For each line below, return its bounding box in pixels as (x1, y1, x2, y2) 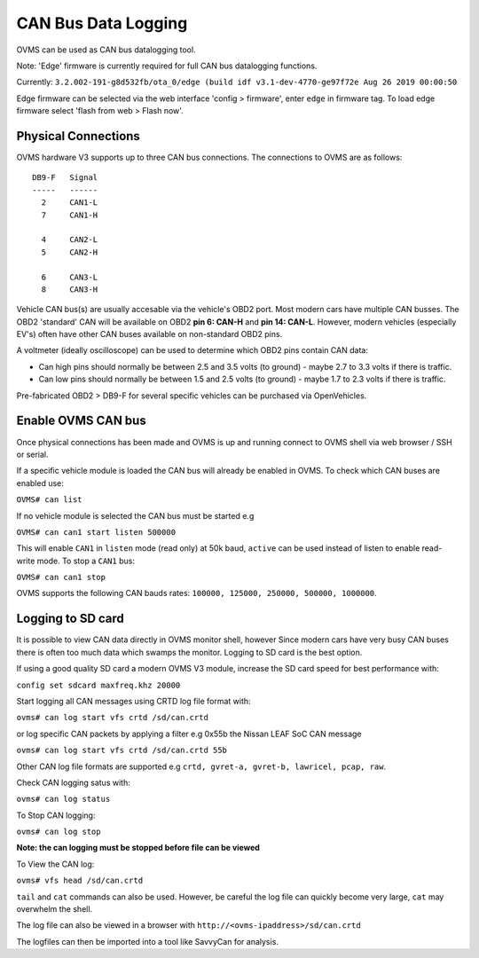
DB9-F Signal (32, 173, 98, 183)
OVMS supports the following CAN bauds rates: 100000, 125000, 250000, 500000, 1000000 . (16, 588, 377, 599)
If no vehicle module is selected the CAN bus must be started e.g (16, 510, 255, 521)
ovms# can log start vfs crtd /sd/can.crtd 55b (16, 745, 228, 756)
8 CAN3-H (41, 284, 98, 294)
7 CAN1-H (41, 209, 98, 220)
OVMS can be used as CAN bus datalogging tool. (16, 44, 196, 55)
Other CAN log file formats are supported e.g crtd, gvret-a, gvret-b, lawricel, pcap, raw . (16, 761, 386, 772)
